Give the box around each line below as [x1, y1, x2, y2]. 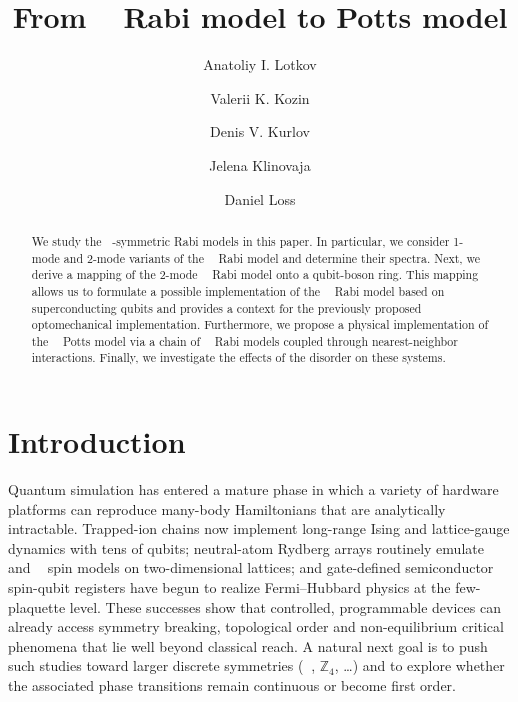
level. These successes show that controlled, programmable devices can [69, 596, 501, 617]
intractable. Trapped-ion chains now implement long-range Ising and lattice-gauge [8, 518, 510, 539]
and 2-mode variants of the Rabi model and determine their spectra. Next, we [63, 249, 481, 266]
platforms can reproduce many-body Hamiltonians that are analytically [8, 498, 446, 519]
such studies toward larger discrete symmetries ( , [8, 655, 316, 676]
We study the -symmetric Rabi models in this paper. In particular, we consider [31, 232, 450, 249]
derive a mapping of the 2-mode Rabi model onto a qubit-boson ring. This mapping [31, 266, 479, 283]
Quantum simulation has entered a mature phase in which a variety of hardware [8, 479, 499, 500]
